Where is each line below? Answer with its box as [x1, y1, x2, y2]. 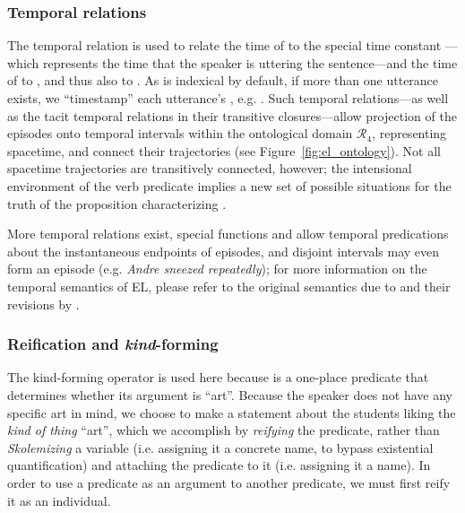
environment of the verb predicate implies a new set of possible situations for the [7, 176, 452, 195]
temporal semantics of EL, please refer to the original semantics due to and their [7, 276, 451, 295]
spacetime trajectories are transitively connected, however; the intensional [7, 159, 412, 178]
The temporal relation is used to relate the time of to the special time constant [7, 36, 442, 55]
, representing [372, 124, 447, 143]
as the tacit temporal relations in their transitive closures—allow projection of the [7, 106, 457, 125]
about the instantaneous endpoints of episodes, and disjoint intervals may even [7, 241, 440, 260]
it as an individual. [7, 491, 111, 509]
